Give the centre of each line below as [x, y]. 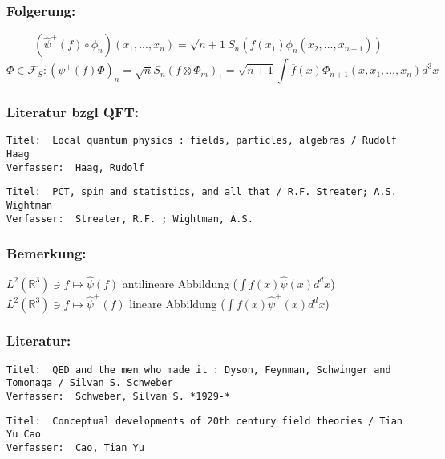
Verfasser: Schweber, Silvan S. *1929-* [119, 397]
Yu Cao [24, 435]
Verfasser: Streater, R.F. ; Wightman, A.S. [130, 219]
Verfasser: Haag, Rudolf [75, 167]
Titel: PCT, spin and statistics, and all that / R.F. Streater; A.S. [202, 192]
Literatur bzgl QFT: [73, 112]
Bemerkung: [47, 253]
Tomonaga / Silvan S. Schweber [90, 383]
